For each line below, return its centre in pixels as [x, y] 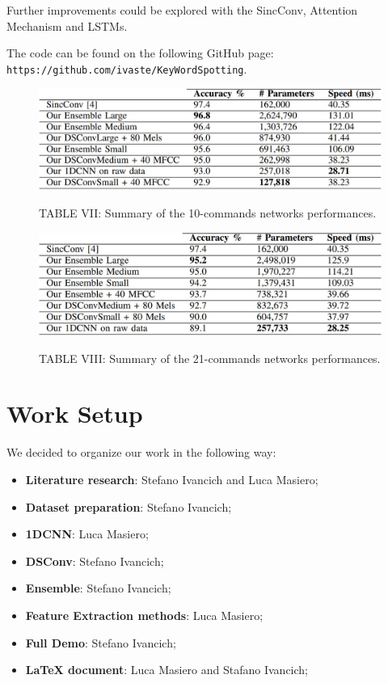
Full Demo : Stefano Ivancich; [101, 642]
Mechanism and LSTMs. [67, 25]
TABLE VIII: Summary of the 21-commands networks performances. [210, 358]
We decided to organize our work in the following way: [141, 452]
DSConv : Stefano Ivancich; [95, 561]
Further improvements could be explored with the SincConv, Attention [182, 10]
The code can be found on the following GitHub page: [140, 53]
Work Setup [75, 413]
